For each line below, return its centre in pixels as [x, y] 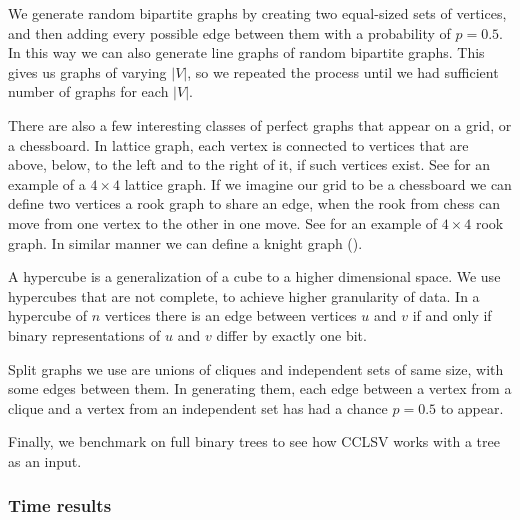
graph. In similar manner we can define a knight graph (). [185, 242]
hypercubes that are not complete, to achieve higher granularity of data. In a [244, 295]
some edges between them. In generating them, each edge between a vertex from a [260, 388]
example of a [47, 183]
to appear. [472, 407]
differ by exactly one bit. [291, 334]
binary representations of [84, 334]
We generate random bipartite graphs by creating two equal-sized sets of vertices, [257, 13]
